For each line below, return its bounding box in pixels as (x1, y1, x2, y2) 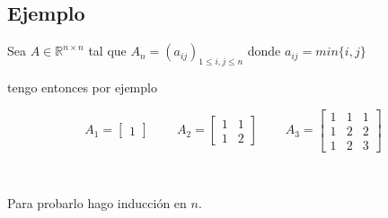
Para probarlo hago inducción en (7, 194, 187, 213)
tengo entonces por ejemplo (7, 78, 157, 96)
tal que (88, 41, 127, 60)
